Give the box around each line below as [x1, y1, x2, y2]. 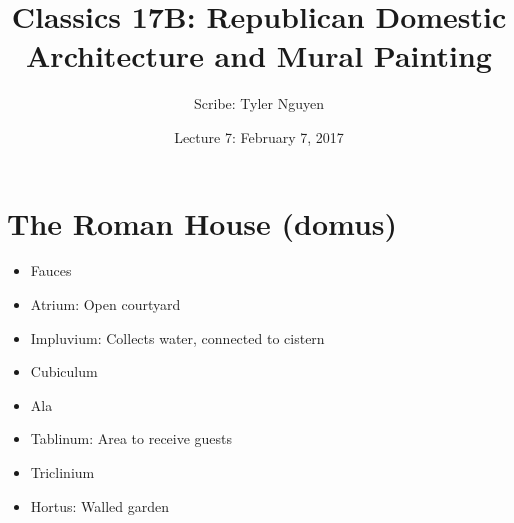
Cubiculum [30, 361, 98, 382]
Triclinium [30, 462, 95, 482]
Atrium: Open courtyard [30, 294, 181, 315]
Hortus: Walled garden [30, 495, 170, 516]
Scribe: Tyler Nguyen [194, 93, 324, 114]
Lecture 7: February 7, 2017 [174, 126, 344, 147]
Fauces [30, 260, 72, 281]
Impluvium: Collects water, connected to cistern [30, 327, 325, 348]
